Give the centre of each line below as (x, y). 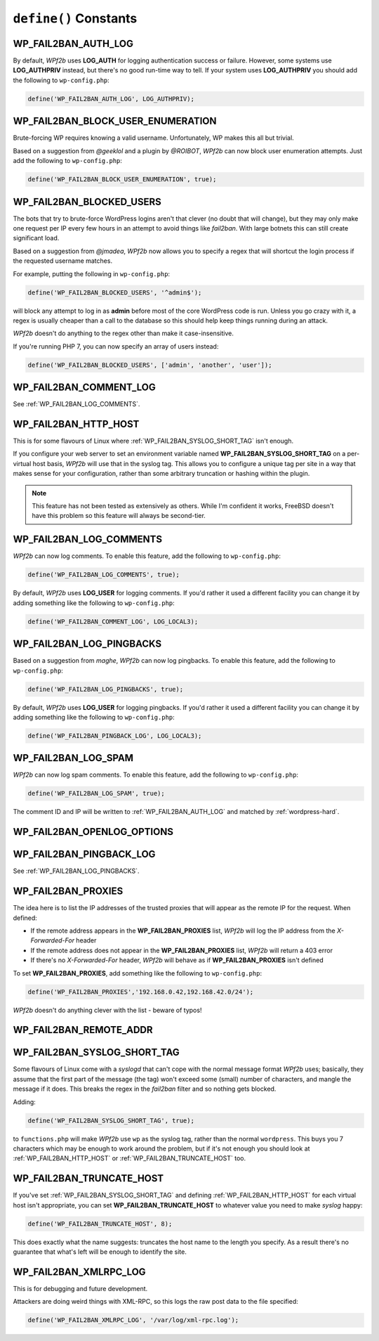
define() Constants (75, 18)
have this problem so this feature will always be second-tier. (119, 516)
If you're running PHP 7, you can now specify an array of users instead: (116, 346)
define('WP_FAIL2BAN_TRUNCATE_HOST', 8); (100, 1224)
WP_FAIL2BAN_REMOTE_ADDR (83, 1030)
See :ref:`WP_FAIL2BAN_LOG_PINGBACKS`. (76, 871)
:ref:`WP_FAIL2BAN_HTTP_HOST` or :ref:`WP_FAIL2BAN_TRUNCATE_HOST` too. (129, 1158)
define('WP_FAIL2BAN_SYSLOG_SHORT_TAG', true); (111, 1120)
